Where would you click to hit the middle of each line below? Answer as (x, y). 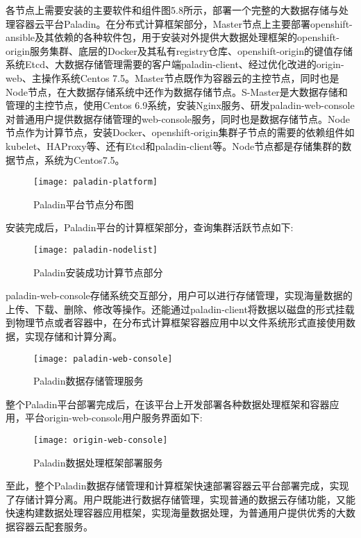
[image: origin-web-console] (101, 440)
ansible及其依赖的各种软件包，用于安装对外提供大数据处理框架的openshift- (173, 37)
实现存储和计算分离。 (73, 336)
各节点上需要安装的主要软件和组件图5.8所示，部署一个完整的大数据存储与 (172, 10)
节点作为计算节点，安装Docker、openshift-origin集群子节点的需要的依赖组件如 (180, 132)
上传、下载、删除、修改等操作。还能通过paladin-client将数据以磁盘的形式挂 (175, 309)
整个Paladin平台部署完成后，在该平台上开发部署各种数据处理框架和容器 (168, 404)
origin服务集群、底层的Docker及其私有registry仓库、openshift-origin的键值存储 (179, 50)
